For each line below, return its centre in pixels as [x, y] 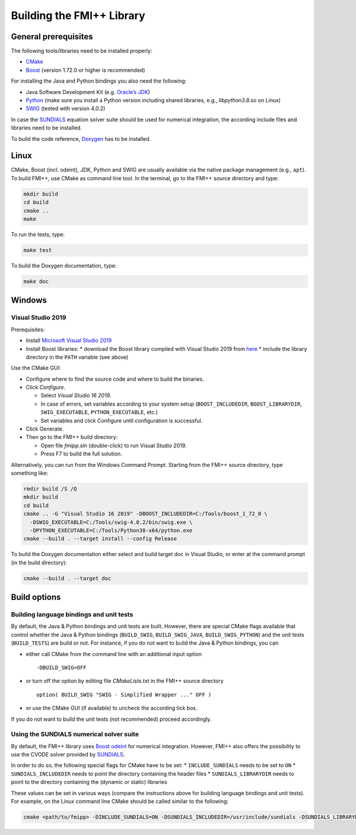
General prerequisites [52, 37]
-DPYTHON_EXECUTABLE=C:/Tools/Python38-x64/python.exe [111, 530]
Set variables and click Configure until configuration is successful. [122, 420]
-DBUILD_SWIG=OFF [61, 667]
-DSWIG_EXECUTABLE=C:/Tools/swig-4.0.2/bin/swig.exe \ [111, 522]
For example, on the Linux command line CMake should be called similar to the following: [120, 801]
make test [38, 250]
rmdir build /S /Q [50, 489]
